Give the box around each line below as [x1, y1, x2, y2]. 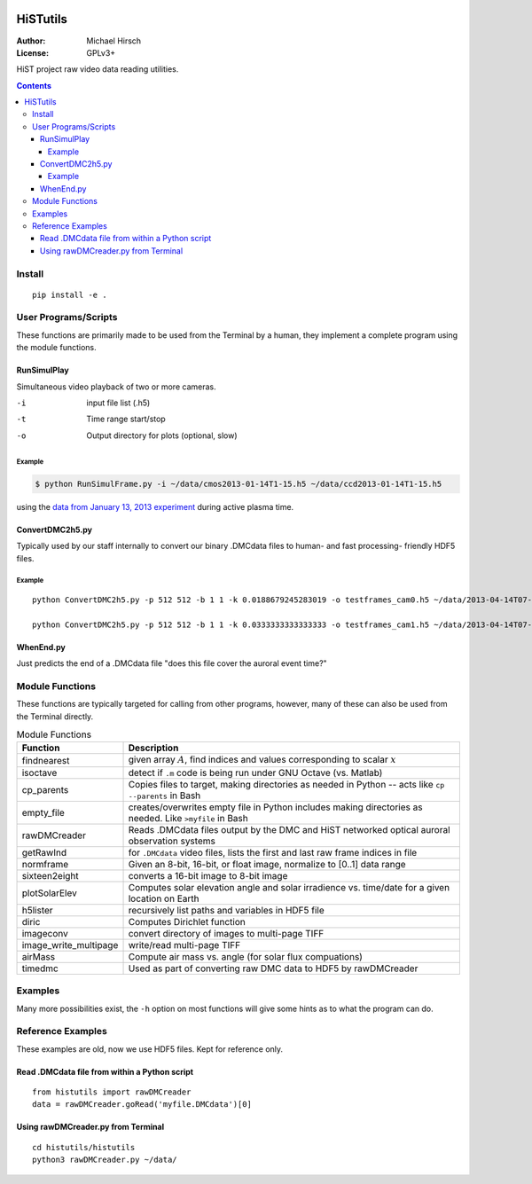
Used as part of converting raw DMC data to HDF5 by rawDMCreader [128, 962, 419, 975]
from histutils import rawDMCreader [32, 1087, 192, 1097]
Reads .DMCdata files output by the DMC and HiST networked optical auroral [128, 823, 451, 835]
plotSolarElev [21, 887, 77, 899]
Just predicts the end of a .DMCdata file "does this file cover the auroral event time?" [16, 658, 327, 669]
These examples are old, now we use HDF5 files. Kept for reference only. [16, 1043, 284, 1055]
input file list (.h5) [86, 397, 151, 408]
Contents [16, 80, 52, 90]
